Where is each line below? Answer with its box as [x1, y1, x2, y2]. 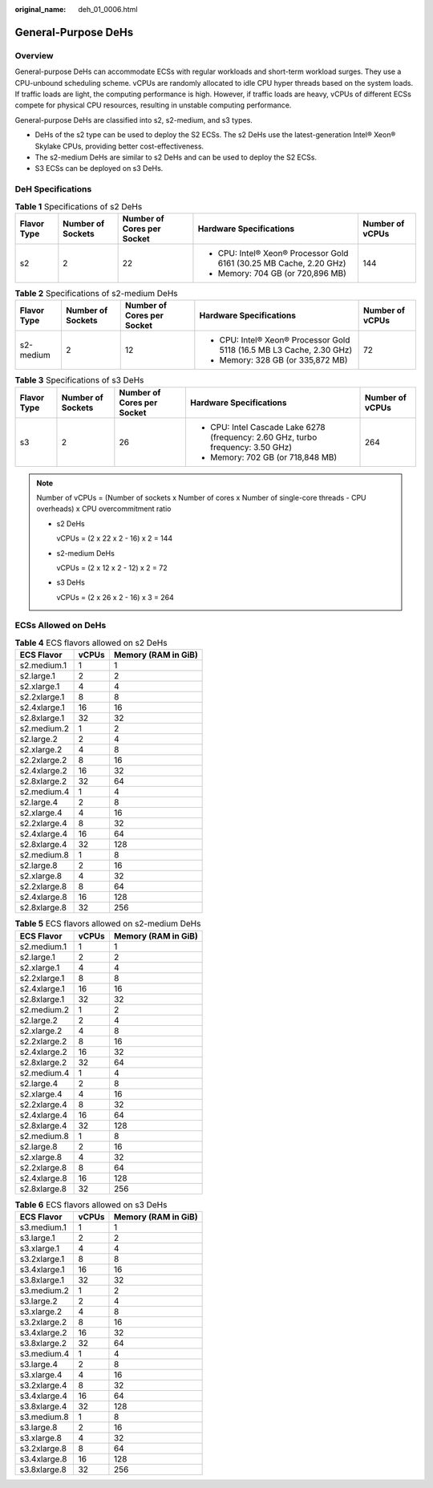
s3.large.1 [19, 1232, 55, 1243]
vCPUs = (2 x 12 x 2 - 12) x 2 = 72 [56, 562, 168, 573]
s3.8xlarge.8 [19, 1464, 67, 1475]
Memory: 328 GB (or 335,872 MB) [219, 355, 348, 366]
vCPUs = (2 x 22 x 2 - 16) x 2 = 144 [56, 533, 173, 543]
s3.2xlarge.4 [19, 1380, 67, 1391]
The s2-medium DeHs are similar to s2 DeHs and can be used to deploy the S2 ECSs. [34, 152, 317, 162]
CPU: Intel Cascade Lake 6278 [209, 421, 326, 432]
